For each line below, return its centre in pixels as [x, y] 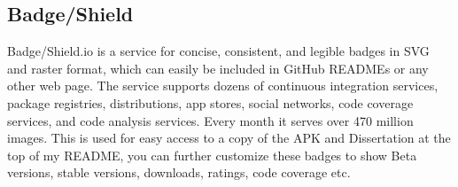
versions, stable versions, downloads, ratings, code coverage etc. [179, 172]
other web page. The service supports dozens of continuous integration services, [223, 86]
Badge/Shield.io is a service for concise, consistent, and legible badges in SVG [218, 51]
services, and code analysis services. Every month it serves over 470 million [210, 120]
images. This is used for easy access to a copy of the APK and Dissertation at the [229, 138]
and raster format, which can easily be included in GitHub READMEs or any [218, 68]
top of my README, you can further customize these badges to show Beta [212, 155]
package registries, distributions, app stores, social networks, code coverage [210, 102]
